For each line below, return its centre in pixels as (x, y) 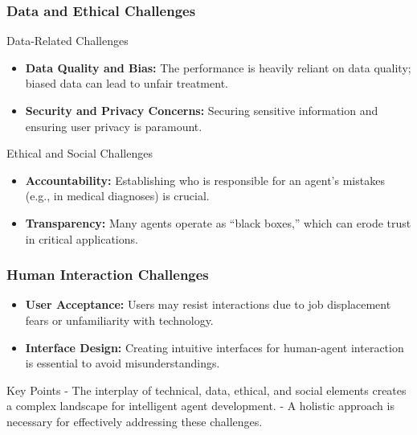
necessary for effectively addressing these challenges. (135, 421)
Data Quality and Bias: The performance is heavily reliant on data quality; (218, 67)
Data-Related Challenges (67, 41)
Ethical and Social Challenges (80, 153)
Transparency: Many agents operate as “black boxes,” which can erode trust (218, 222)
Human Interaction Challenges (108, 275)
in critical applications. (82, 238)
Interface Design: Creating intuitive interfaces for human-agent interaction (215, 347)
